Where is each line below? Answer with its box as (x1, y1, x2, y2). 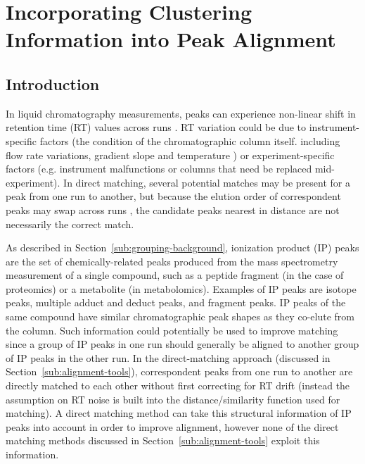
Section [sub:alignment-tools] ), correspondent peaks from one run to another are (6, 364, 353, 379)
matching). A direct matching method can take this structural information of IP (6, 406, 352, 420)
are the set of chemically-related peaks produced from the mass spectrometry (6, 253, 338, 268)
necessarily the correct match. (6, 216, 134, 231)
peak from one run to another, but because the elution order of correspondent (6, 189, 341, 203)
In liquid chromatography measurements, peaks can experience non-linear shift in (6, 106, 356, 120)
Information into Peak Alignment (6, 25, 336, 54)
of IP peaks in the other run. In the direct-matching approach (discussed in (6, 350, 331, 365)
